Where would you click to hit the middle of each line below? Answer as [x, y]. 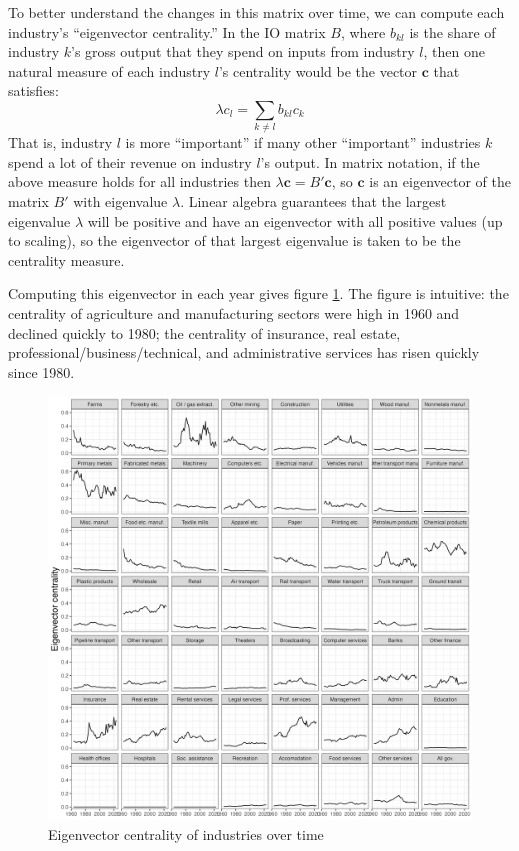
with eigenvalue [120, 201]
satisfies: [33, 90]
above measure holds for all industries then [139, 181]
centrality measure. [66, 259]
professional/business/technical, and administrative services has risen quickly [244, 352]
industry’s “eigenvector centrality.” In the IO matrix [167, 31]
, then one [454, 51]
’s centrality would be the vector [318, 70]
